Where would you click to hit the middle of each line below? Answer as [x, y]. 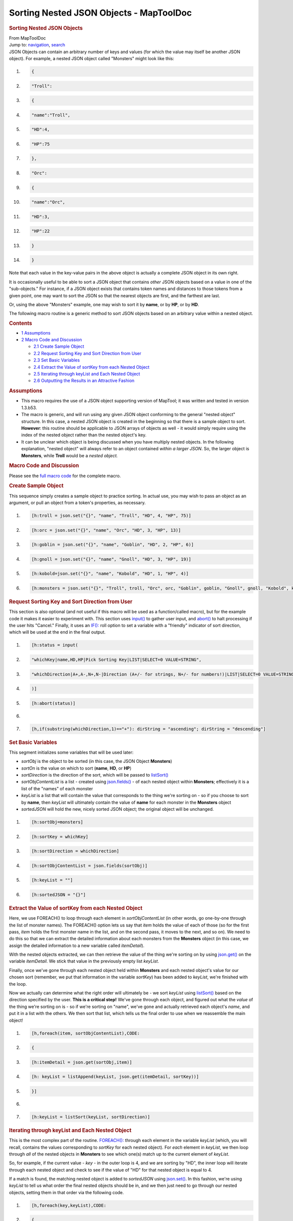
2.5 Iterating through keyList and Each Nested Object [87, 374]
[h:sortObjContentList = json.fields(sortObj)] [89, 865]
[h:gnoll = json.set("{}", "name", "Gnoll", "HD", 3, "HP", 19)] [111, 559]
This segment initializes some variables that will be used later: [71, 752]
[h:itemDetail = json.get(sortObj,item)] [82, 1062]
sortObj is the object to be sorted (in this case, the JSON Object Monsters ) [97, 761]
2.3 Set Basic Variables [57, 360]
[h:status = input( [55, 645]
